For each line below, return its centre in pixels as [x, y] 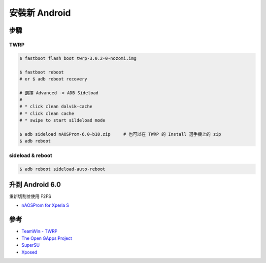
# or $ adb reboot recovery [53, 79]
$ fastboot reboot [42, 72]
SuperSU [31, 245]
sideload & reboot [31, 155]
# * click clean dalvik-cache [56, 107]
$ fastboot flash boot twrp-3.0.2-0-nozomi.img [78, 58]
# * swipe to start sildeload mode [62, 120]
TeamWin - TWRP [39, 231]
